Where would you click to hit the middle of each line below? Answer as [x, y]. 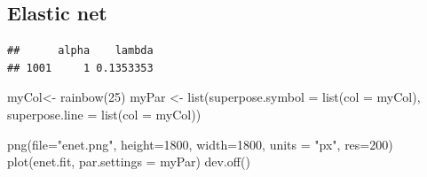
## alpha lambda [80, 51]
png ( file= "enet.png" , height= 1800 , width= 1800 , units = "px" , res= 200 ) [200, 144]
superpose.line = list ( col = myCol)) [104, 114]
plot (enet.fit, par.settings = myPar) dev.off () [129, 162]
